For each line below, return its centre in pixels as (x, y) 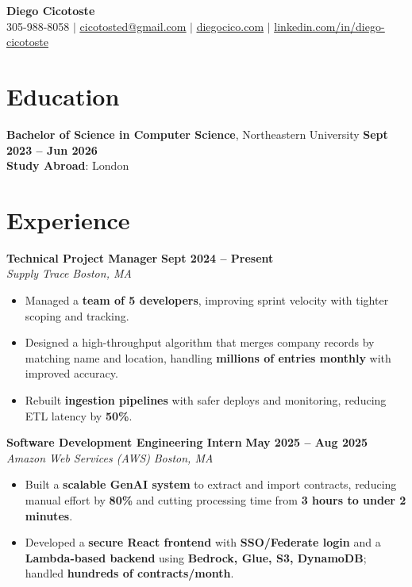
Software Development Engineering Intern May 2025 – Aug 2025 (187, 442)
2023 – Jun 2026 (52, 150)
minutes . (49, 515)
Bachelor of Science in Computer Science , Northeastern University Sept (197, 134)
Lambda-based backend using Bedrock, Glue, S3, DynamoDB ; (196, 557)
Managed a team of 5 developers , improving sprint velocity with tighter (207, 300)
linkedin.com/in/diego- (329, 26)
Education (63, 96)
